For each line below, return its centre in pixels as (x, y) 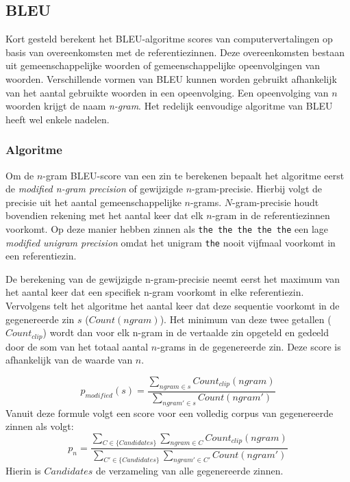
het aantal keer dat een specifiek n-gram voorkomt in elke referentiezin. (155, 292)
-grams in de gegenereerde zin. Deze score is (249, 346)
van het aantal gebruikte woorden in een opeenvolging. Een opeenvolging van (167, 92)
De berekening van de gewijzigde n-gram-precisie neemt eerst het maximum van (173, 278)
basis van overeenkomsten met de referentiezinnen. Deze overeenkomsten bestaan (175, 52)
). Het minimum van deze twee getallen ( (246, 319)
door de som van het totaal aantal (77, 346)
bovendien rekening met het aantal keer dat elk (104, 215)
